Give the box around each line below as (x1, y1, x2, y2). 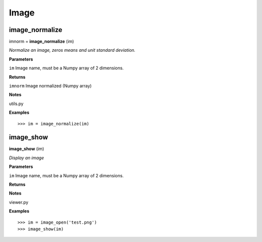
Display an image (9, 155, 44, 161)
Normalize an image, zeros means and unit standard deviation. (9, 47, 136, 53)
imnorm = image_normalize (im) (9, 39, 74, 45)
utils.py (9, 101, 24, 106)
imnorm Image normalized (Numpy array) (9, 83, 92, 89)
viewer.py (9, 199, 29, 205)
